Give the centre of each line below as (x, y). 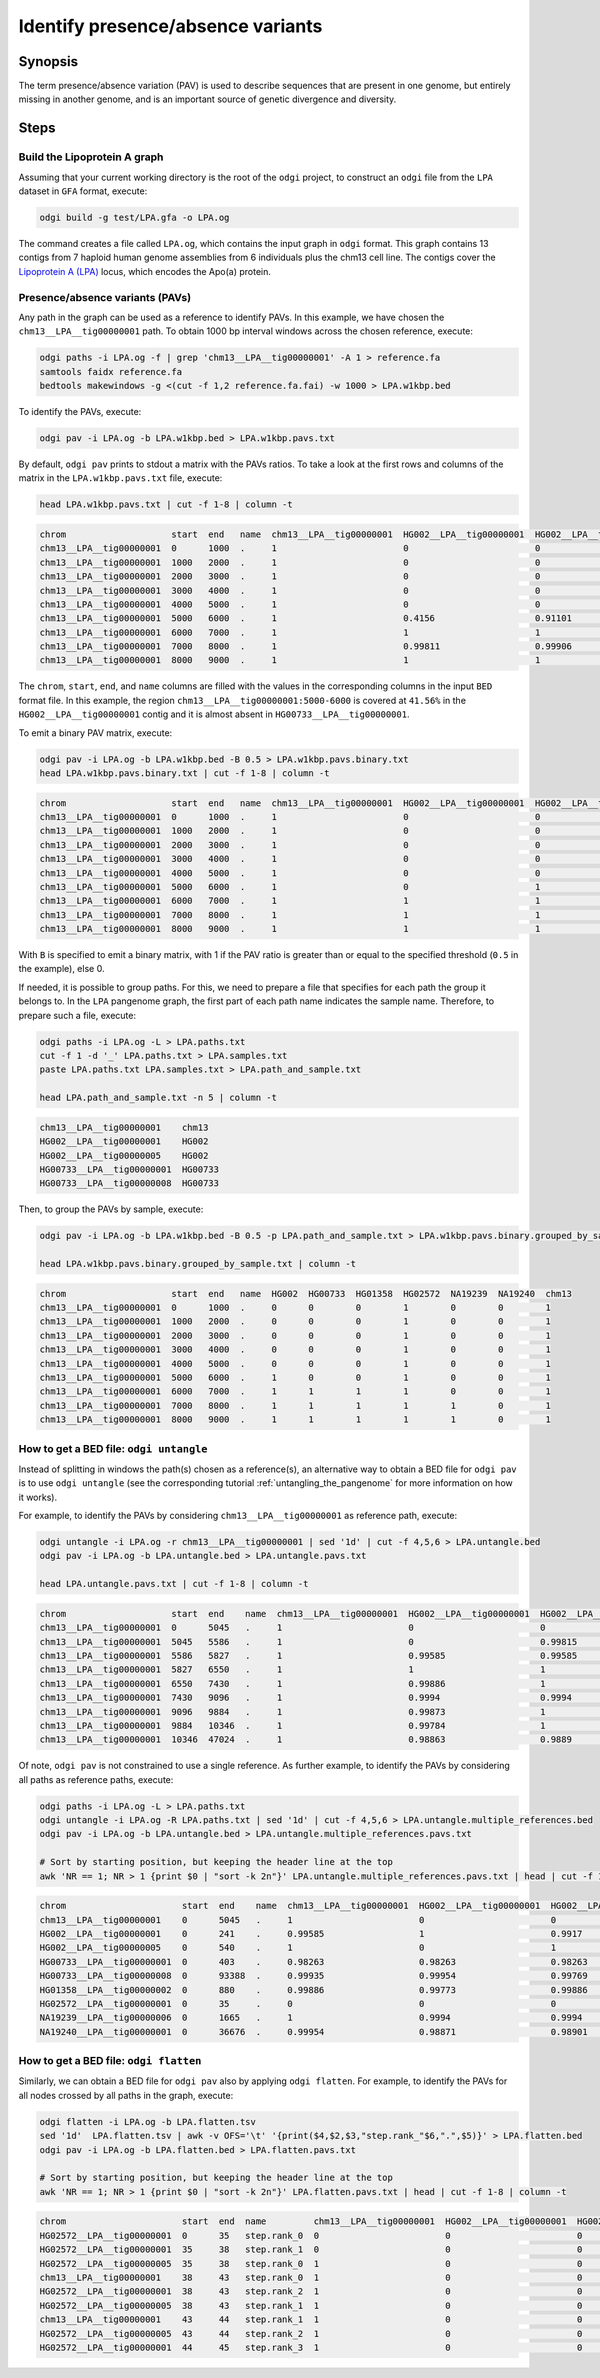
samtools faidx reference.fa (111, 371)
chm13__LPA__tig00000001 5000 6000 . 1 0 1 (290, 886)
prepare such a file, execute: (77, 1015)
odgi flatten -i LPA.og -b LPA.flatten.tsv (148, 2121)
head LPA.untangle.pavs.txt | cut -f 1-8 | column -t (174, 1584)
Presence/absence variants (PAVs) (105, 297)
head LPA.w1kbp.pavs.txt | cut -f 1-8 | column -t (166, 504)
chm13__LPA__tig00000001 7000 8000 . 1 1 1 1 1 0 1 (295, 1405)
